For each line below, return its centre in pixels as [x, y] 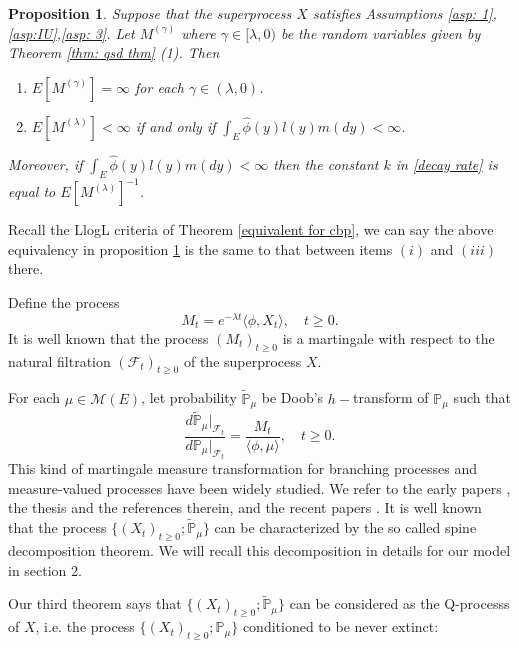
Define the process [64, 302]
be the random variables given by [380, 32]
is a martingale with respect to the [388, 337]
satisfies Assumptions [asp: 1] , [404, 13]
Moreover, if [45, 164]
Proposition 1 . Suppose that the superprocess [150, 13]
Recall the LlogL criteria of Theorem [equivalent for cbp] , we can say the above [251, 229]
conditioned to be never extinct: [340, 626]
